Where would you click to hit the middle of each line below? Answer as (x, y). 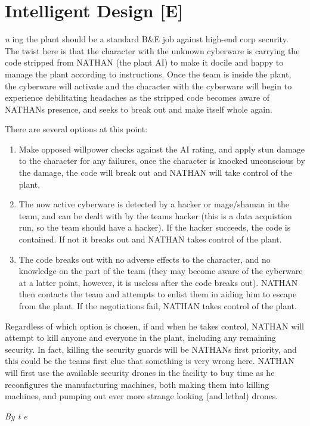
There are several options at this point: (76, 129)
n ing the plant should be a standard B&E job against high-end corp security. (147, 39)
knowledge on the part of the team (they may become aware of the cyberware (161, 271)
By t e (16, 416)
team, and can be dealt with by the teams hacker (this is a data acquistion (155, 215)
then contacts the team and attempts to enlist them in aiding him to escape (158, 294)
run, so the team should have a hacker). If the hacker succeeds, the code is (155, 227)
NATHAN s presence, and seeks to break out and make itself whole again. (139, 109)
